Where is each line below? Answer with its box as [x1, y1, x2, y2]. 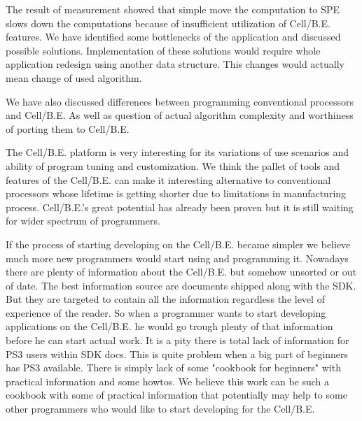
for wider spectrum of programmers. [6, 213, 160, 228]
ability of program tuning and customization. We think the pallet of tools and [6, 158, 340, 173]
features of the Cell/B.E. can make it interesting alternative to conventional [6, 172, 331, 187]
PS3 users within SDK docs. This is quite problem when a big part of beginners [6, 346, 349, 361]
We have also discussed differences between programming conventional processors [6, 94, 354, 108]
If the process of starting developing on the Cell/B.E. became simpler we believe [6, 236, 351, 251]
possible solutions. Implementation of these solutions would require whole [6, 43, 321, 57]
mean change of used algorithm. [6, 70, 142, 85]
